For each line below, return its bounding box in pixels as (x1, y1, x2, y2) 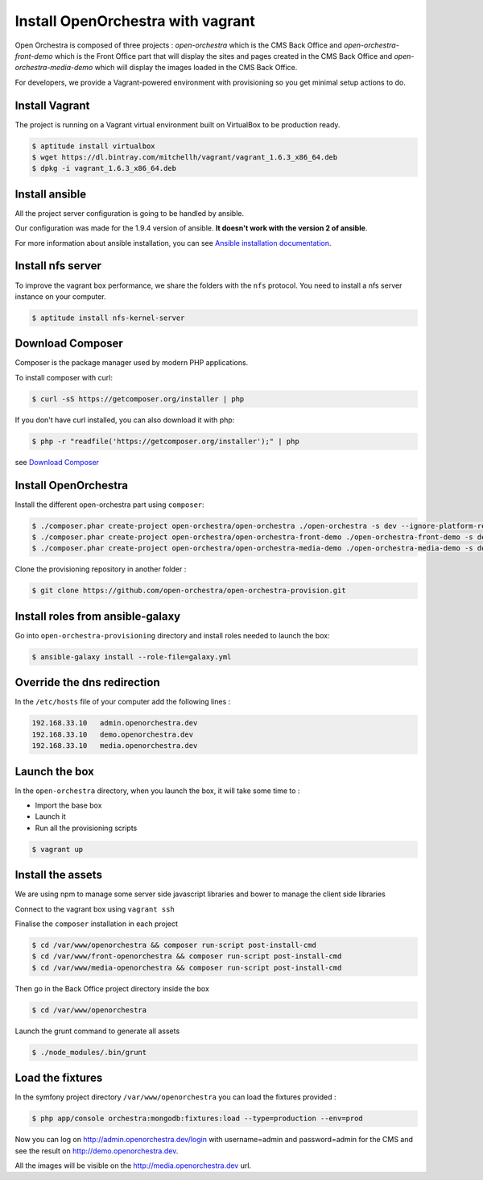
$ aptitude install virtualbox (31, 141, 156, 151)
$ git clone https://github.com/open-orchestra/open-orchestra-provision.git (31, 586, 346, 596)
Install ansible (14, 187, 87, 201)
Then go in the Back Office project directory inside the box (14, 983, 209, 993)
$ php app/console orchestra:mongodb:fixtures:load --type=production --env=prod (31, 1114, 364, 1124)
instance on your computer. (14, 291, 106, 301)
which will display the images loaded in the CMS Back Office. (94, 63, 298, 73)
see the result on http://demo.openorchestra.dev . (14, 1145, 179, 1156)
